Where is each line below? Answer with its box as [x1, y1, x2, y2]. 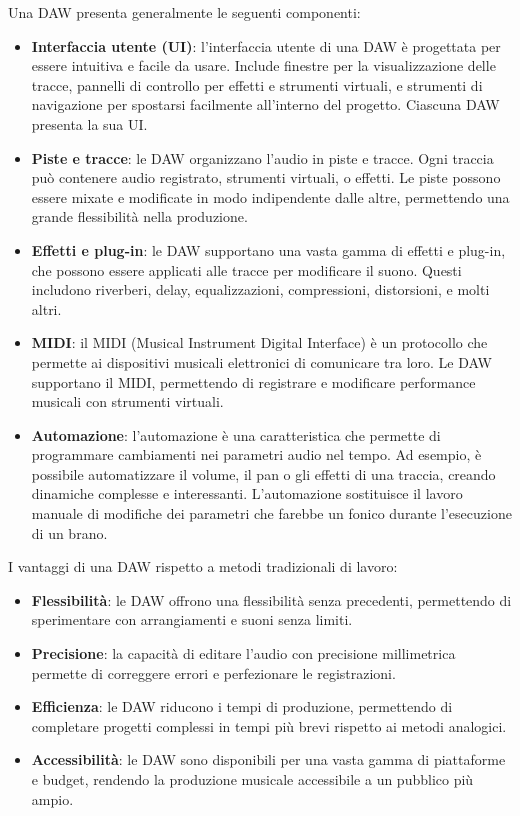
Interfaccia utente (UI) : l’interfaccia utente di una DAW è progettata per [31, 35, 501, 56]
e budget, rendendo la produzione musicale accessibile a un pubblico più [31, 769, 474, 789]
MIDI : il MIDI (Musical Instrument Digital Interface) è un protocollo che [31, 332, 488, 353]
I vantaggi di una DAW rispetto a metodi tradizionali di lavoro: [8, 556, 398, 577]
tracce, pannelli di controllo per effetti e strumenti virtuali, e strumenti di [31, 74, 483, 95]
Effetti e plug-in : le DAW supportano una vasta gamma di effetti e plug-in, [31, 239, 506, 260]
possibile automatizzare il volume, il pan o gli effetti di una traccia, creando [31, 463, 496, 484]
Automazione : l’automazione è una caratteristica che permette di [31, 424, 441, 445]
